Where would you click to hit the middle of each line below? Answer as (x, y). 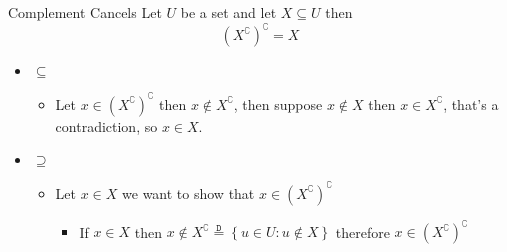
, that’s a (471, 103)
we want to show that (188, 192)
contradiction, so (106, 125)
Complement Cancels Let (85, 12)
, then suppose (278, 103)
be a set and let (228, 12)
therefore (362, 231)
